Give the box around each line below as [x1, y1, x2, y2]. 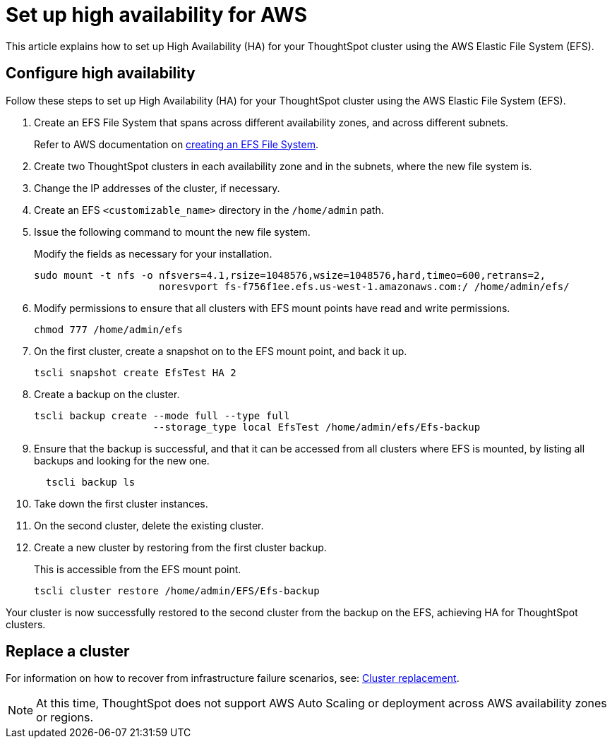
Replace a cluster [6, 642, 130, 661]
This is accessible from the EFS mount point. [34, 563, 241, 575]
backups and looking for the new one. [34, 454, 210, 467]
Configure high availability [6, 64, 196, 83]
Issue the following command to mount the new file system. [34, 225, 311, 238]
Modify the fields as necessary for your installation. [34, 247, 272, 260]
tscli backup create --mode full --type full [34, 409, 290, 421]
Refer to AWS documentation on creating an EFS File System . [34, 138, 319, 150]
